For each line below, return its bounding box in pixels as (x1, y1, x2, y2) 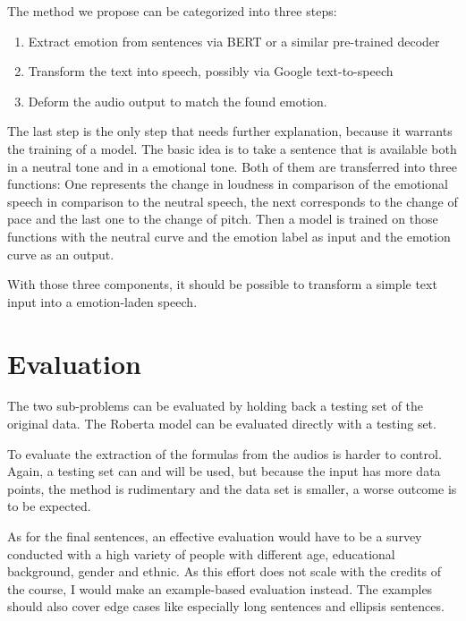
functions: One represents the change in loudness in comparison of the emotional (7, 174, 448, 193)
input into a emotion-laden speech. (7, 292, 198, 310)
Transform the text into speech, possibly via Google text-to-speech (28, 62, 394, 81)
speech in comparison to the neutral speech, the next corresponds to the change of (7, 191, 458, 210)
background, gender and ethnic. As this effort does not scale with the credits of (7, 562, 442, 581)
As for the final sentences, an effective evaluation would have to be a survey (7, 527, 422, 545)
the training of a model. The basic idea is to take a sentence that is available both (7, 139, 457, 157)
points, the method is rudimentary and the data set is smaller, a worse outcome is (7, 479, 457, 498)
